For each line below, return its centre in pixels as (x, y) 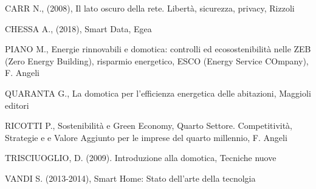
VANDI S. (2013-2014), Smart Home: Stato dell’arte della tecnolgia (130, 178)
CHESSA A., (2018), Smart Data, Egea (78, 28)
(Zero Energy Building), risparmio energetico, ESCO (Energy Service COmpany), (157, 60)
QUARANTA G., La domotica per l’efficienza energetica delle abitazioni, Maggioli (158, 93)
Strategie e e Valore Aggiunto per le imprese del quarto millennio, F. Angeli (146, 137)
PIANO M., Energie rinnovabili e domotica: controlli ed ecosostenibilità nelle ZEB (158, 49)
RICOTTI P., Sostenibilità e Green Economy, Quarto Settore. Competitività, (149, 125)
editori (17, 105)
